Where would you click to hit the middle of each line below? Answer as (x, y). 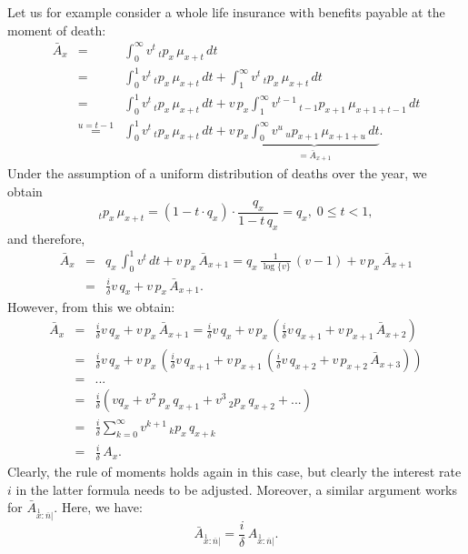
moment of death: (57, 30)
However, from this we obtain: (91, 306)
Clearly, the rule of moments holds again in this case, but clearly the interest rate (234, 471)
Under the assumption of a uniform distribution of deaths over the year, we (217, 172)
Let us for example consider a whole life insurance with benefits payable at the (226, 12)
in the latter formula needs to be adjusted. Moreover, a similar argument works (237, 489)
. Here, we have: (98, 507)
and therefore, (46, 238)
